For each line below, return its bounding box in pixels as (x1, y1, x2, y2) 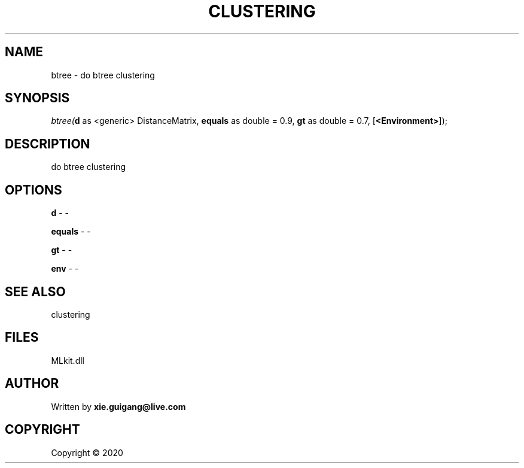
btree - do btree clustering (51, 69, 155, 80)
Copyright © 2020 (51, 447, 123, 458)
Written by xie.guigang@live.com (51, 401, 186, 412)
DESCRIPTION (5, 136, 90, 151)
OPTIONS (5, 182, 62, 197)
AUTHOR (5, 376, 59, 391)
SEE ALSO (5, 284, 66, 299)
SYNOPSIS (5, 90, 70, 106)
